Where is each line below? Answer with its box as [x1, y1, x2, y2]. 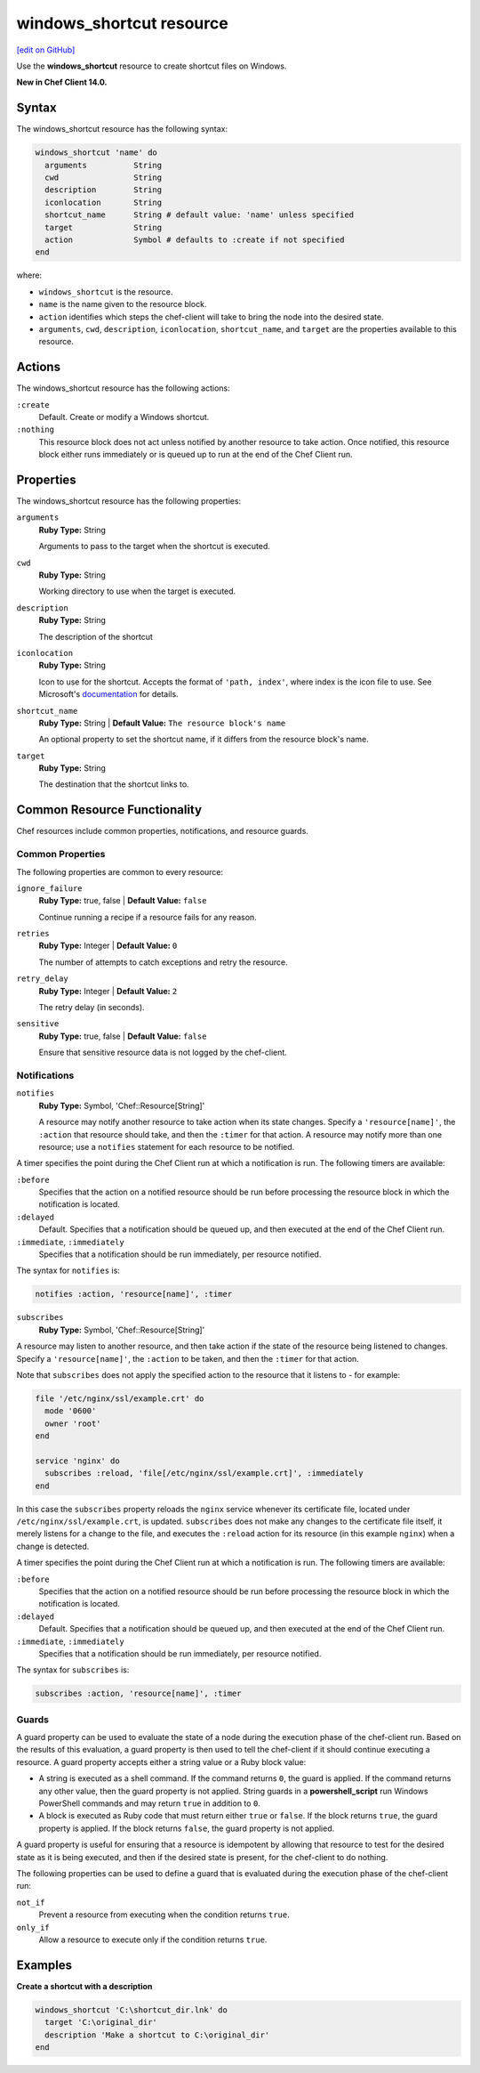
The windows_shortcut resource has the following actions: [16, 383, 230, 393]
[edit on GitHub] [16, 45, 76, 55]
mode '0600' [44, 1406, 97, 1416]
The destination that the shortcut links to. [38, 779, 190, 790]
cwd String [44, 173, 163, 182]
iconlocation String [44, 197, 163, 207]
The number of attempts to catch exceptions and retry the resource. [38, 957, 288, 968]
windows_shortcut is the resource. [38, 286, 173, 297]
